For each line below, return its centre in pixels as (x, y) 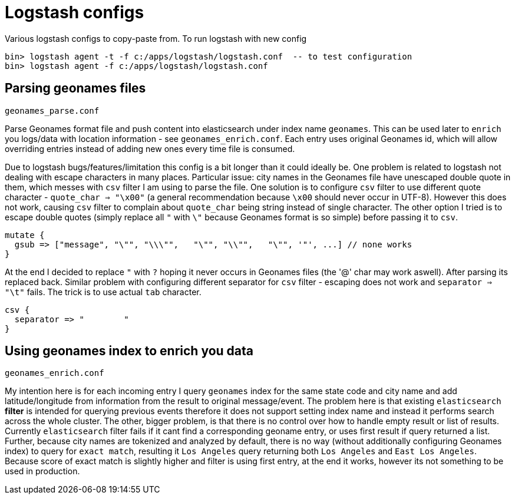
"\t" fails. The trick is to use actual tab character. (103, 292)
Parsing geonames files (75, 88)
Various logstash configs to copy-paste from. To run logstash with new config (156, 38)
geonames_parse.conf (52, 110)
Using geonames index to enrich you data (129, 351)
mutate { (25, 235)
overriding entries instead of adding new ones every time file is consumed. (150, 148)
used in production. (42, 471)
